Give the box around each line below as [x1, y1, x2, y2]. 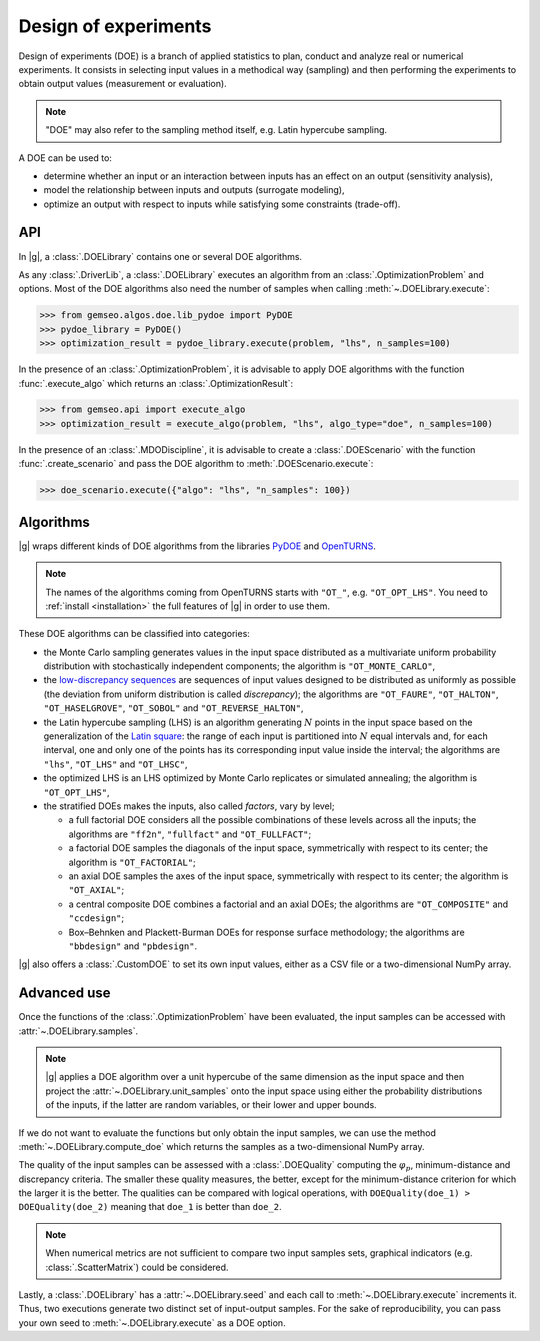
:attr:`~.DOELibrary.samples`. [18, 1025, 139, 1037]
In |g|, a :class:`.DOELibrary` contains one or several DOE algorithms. [18, 250, 303, 262]
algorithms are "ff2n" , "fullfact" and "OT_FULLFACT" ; [68, 828, 312, 840]
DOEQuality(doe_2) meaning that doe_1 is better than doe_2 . [18, 1201, 282, 1213]
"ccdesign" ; [68, 912, 125, 924]
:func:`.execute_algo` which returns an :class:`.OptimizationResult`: [18, 377, 294, 389]
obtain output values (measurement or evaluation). [18, 78, 227, 90]
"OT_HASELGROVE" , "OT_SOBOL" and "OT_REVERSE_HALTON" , [43, 702, 304, 714]
